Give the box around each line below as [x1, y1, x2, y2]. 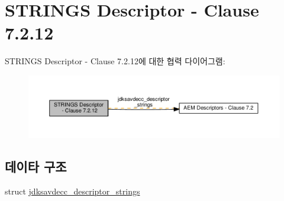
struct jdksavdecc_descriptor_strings [5, 184, 140, 197]
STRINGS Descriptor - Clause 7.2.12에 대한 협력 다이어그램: [5, 55, 225, 67]
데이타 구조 [5, 157, 67, 175]
